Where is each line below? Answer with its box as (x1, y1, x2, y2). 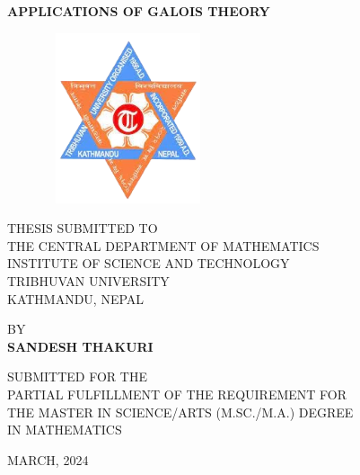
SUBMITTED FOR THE (7, 367, 147, 386)
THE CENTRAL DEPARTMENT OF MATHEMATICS (7, 236, 320, 255)
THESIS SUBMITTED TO (7, 219, 158, 237)
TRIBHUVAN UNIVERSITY (7, 271, 170, 290)
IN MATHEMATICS (7, 420, 122, 439)
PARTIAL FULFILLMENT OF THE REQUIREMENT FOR (7, 384, 347, 403)
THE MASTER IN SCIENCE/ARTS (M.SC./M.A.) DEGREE (7, 402, 354, 421)
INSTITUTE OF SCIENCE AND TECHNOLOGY (7, 254, 290, 273)
